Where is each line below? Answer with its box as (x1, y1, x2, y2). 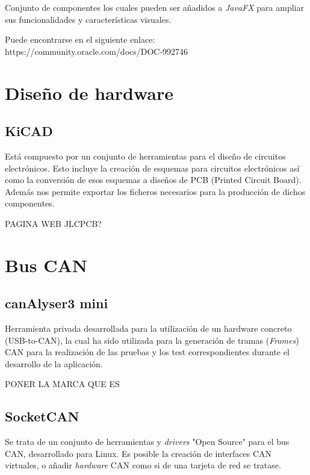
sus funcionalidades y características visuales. (5, 13, 172, 25)
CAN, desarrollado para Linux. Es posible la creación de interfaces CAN (5, 447, 272, 459)
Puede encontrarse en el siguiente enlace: (5, 33, 155, 46)
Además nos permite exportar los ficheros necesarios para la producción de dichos (5, 185, 306, 197)
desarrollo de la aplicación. (5, 357, 103, 370)
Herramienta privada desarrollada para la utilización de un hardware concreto (5, 322, 292, 335)
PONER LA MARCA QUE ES (5, 377, 120, 390)
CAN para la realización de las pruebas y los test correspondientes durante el (5, 346, 290, 358)
